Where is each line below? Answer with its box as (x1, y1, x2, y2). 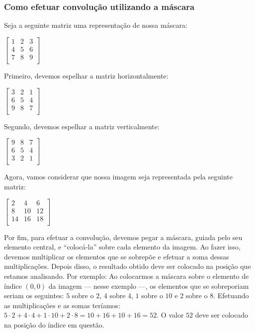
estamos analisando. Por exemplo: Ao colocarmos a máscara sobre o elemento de (4, 271, 249, 281)
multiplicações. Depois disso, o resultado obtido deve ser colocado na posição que (4, 261, 251, 271)
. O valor (157, 310, 184, 320)
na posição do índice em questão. (4, 320, 104, 330)
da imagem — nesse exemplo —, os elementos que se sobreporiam (48, 280, 249, 291)
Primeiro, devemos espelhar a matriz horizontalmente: (4, 70, 169, 81)
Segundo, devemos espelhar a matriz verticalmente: (4, 121, 160, 131)
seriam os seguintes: (4, 290, 64, 301)
